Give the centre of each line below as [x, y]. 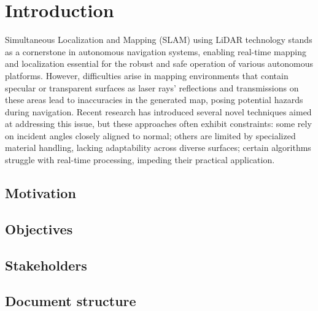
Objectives [39, 228]
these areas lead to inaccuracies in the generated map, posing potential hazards [154, 100]
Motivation [41, 193]
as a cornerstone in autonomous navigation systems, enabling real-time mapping [156, 51]
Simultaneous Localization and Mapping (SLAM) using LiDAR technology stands [159, 40]
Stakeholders [46, 265]
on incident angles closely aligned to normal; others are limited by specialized [150, 135]
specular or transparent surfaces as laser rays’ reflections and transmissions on [152, 87]
